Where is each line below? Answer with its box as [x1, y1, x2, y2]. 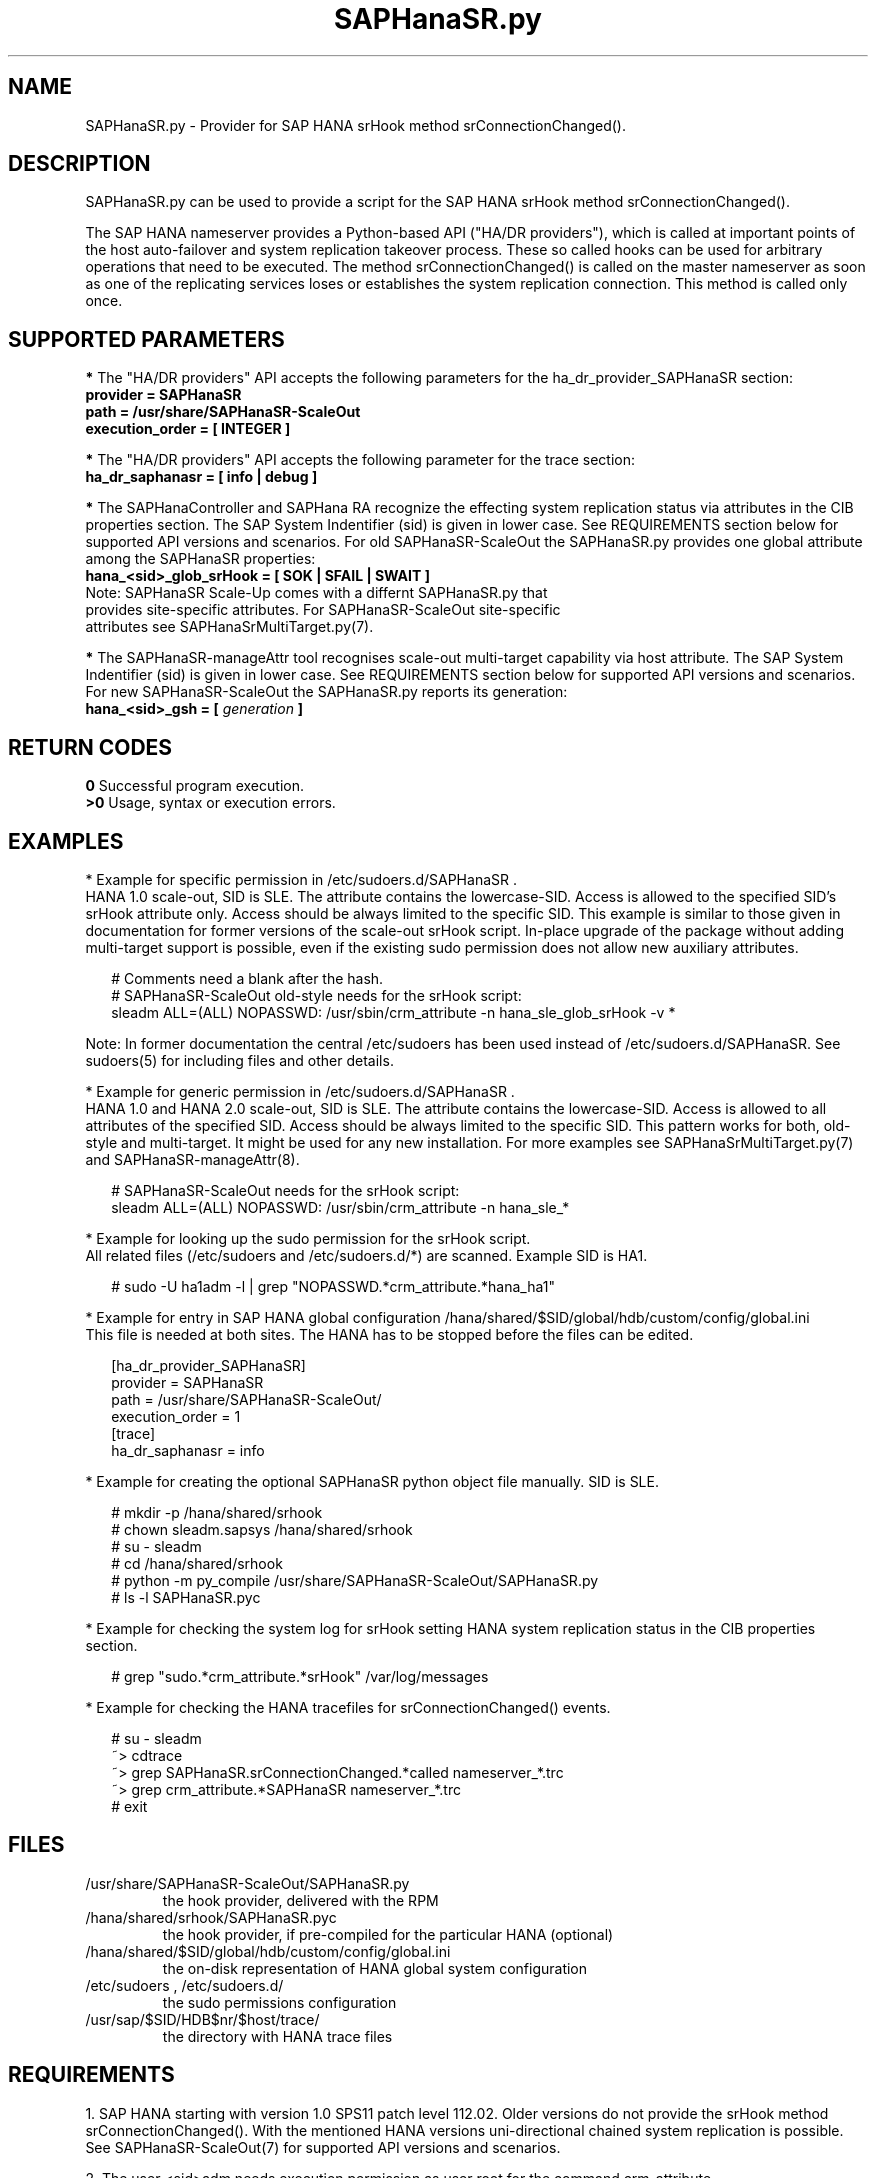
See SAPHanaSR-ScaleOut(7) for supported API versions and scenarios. [85, 2138, 561, 2156]
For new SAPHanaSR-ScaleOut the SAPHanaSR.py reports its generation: [85, 683, 568, 701]
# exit [111, 1797, 148, 1815]
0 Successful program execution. [85, 777, 304, 795]
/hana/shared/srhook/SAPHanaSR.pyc [85, 1908, 337, 1926]
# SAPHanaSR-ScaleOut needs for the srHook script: [111, 1181, 460, 1199]
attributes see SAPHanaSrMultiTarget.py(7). [85, 618, 374, 636]
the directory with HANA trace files [162, 2027, 393, 2045]
